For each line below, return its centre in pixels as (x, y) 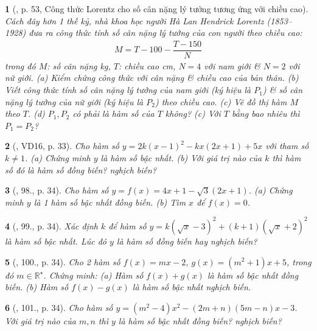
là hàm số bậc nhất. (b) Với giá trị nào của (181, 158)
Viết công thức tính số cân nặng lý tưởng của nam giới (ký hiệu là (128, 90)
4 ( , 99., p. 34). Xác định (51, 225)
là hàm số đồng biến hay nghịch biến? (187, 241)
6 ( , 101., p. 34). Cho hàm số (59, 307)
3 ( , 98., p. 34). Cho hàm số (57, 190)
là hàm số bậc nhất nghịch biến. (192, 287)
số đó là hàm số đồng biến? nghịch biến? (81, 169)
